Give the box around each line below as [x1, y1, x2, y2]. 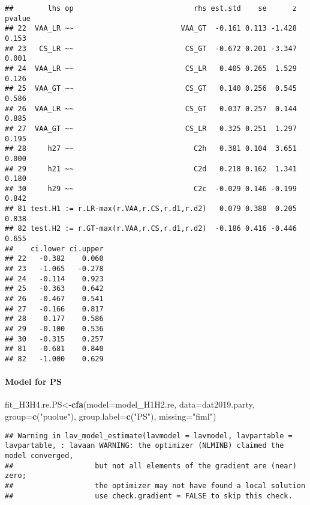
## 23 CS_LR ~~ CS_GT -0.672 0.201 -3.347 [5, 44, 297, 53]
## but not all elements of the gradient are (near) [5, 461, 297, 470]
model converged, [5, 451, 74, 460]
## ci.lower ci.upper [5, 244, 104, 253]
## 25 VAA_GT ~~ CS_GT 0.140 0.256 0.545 [5, 84, 297, 93]
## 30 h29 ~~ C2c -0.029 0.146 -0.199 [5, 184, 297, 193]
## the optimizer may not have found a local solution [5, 481, 306, 490]
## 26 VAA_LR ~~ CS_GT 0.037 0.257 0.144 [5, 104, 297, 113]
